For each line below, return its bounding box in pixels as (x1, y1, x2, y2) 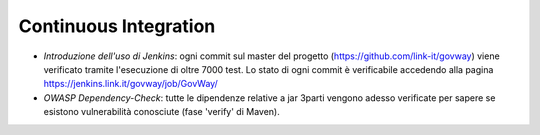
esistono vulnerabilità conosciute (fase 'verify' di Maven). (43, 106, 280, 118)
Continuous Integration (18, 15, 216, 37)
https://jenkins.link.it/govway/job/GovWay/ (43, 78, 219, 90)
